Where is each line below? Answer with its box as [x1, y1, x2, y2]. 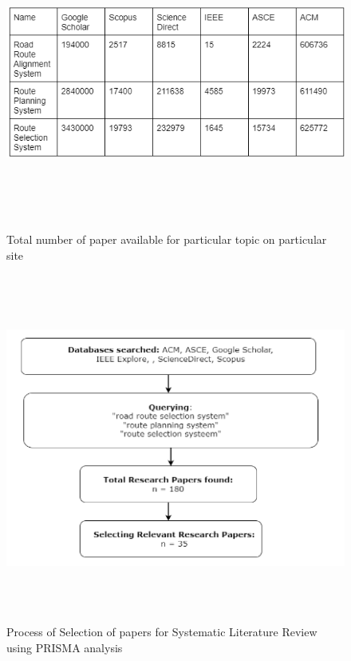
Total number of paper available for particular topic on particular [6, 231, 327, 248]
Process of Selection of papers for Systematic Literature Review [6, 623, 317, 640]
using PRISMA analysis [6, 639, 123, 655]
